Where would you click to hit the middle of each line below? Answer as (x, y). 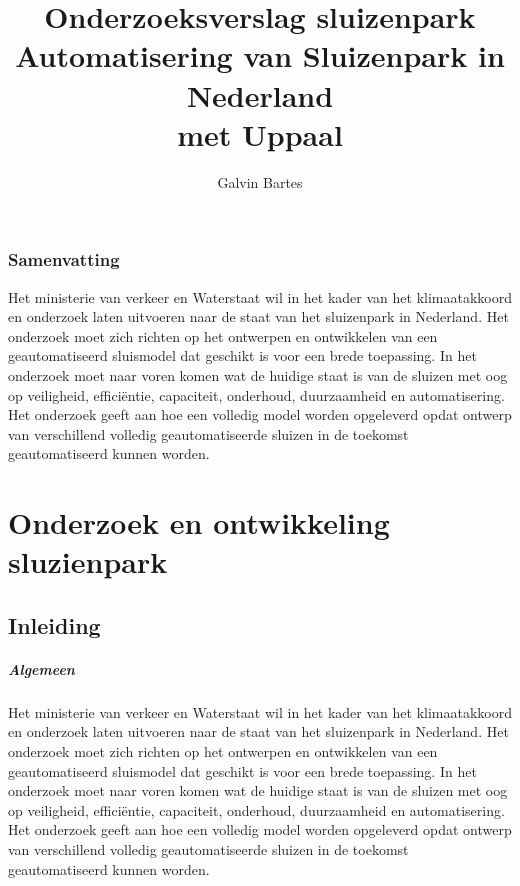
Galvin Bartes (260, 181)
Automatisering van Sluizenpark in (260, 55)
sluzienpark (88, 561)
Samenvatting (64, 259)
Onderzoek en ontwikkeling (199, 522)
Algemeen (41, 668)
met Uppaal (260, 133)
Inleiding (54, 624)
